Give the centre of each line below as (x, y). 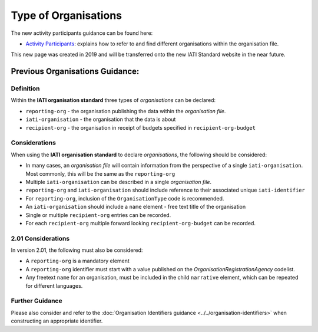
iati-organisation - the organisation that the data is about (101, 119)
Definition (25, 88)
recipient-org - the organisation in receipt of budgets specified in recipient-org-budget (141, 127)
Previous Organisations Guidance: (75, 72)
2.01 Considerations (40, 238)
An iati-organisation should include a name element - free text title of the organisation (136, 207)
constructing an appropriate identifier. (57, 321)
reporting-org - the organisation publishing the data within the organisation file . (126, 111)
